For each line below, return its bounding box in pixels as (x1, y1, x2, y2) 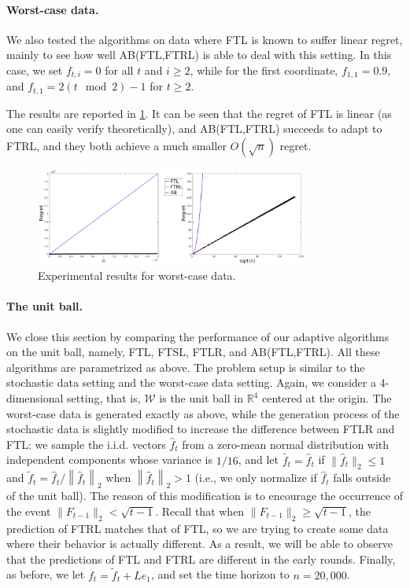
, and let (238, 451, 279, 468)
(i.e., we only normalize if (194, 469, 317, 486)
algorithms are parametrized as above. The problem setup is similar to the (6, 358, 365, 375)
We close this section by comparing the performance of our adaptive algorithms (6, 328, 390, 344)
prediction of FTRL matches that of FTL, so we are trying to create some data (6, 520, 389, 536)
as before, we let (6, 566, 85, 582)
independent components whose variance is (6, 451, 212, 468)
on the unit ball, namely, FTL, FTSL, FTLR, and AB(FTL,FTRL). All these (6, 344, 380, 360)
